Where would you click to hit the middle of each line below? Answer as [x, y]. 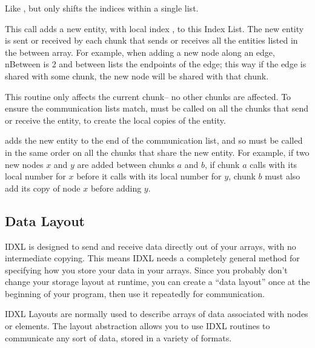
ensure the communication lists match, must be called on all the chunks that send [157, 108]
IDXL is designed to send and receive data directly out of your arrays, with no [151, 246]
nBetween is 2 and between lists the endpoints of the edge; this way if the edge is [156, 64]
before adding [116, 188]
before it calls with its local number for [149, 176]
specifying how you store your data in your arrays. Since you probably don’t [146, 269]
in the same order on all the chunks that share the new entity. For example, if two [157, 152]
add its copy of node [43, 188]
